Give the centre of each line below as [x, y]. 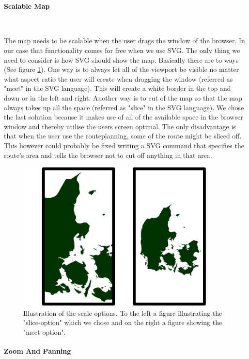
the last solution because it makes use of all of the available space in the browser [124, 117]
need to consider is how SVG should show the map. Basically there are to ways [121, 60]
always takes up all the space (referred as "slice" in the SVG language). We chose [124, 107]
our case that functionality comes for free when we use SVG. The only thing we [122, 50]
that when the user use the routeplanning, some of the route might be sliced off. [123, 136]
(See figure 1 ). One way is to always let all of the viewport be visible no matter [122, 69]
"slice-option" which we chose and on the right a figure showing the [123, 322]
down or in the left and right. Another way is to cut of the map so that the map [123, 97]
